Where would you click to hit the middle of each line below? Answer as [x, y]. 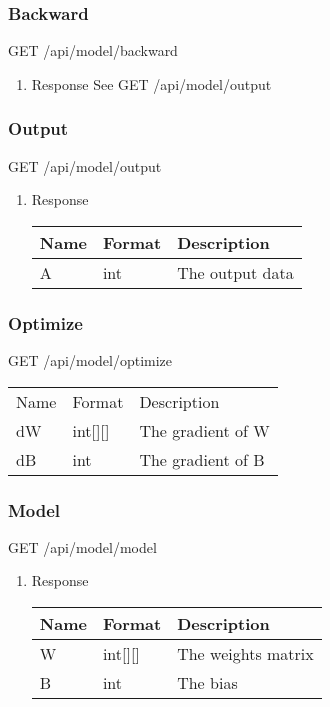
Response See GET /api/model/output [151, 83]
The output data [235, 272]
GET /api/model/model [82, 546]
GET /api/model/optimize [90, 360]
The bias [207, 683]
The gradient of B [202, 459]
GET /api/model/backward [93, 50]
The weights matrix [245, 654]
